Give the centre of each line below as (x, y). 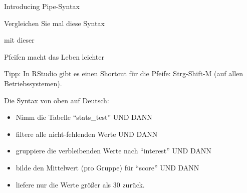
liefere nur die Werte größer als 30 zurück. (80, 184)
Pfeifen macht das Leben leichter (54, 56)
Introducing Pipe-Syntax (42, 6)
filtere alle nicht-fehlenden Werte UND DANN (87, 134)
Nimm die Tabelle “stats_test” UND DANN (84, 117)
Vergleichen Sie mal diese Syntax (54, 23)
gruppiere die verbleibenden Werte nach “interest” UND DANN (113, 151)
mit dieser (19, 40)
